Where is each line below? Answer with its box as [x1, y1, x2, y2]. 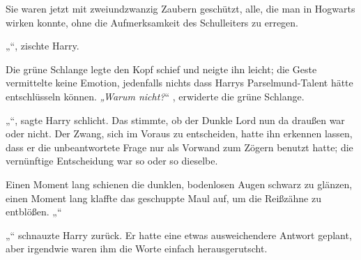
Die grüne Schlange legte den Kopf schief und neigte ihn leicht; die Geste [6, 61, 317, 76]
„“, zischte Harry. [6, 38, 79, 53]
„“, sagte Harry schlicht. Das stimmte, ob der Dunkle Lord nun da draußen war [6, 112, 345, 127]
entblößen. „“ [6, 204, 62, 219]
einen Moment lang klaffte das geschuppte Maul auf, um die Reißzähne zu [6, 190, 321, 205]
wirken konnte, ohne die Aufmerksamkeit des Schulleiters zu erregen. [6, 15, 299, 29]
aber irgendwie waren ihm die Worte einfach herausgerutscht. [6, 241, 268, 256]
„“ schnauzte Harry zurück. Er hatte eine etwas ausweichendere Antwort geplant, [6, 227, 352, 242]
